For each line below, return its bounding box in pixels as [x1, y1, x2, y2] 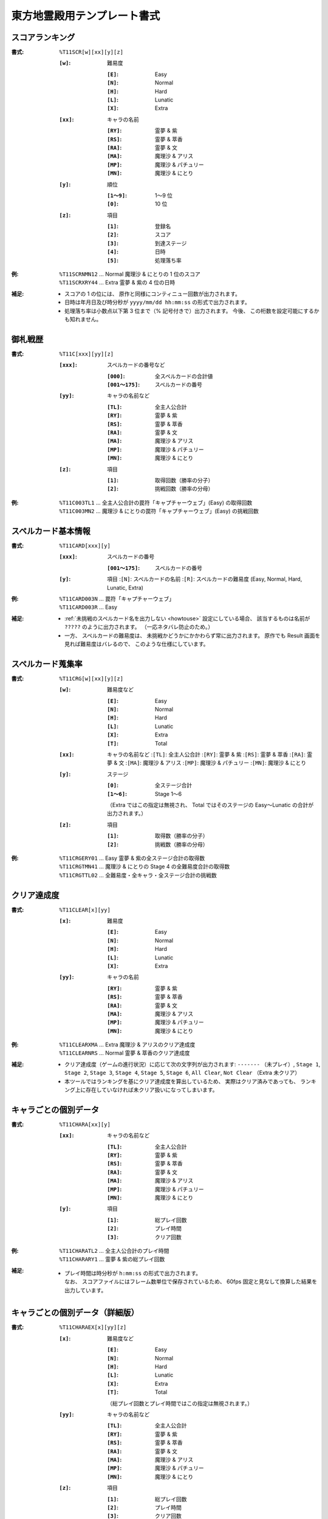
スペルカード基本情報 [11, 526, 91, 536]
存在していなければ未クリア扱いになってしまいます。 [85, 1086, 218, 1094]
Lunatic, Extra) [107, 584, 144, 591]
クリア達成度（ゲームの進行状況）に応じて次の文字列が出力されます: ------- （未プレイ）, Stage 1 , [64, 1060, 321, 1068]
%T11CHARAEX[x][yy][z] [59, 1324, 127, 1331]
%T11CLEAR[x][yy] [59, 906, 111, 913]
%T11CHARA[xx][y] [59, 1121, 111, 1128]
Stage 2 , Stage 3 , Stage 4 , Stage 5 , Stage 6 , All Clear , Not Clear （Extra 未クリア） [64, 1069, 301, 1077]
